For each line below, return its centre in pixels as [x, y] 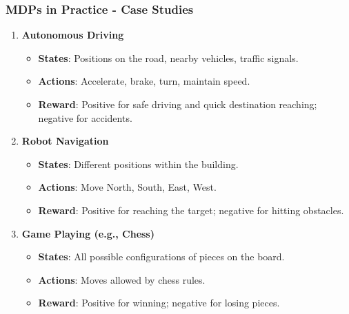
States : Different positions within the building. [138, 164]
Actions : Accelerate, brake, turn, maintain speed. [144, 81]
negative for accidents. [85, 117]
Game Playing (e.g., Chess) [88, 233]
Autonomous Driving [73, 35]
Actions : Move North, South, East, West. [127, 187]
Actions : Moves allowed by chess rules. [122, 279]
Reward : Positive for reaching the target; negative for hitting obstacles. [191, 210]
